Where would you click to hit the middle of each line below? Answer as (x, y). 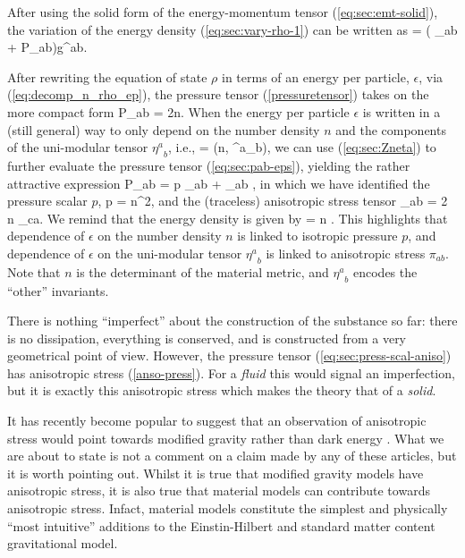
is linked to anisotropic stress (346, 253)
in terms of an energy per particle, (316, 76)
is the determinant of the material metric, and (203, 271)
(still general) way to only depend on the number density (164, 129)
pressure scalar (47, 201)
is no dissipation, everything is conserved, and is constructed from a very (207, 338)
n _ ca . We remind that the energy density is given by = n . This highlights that (228, 218)
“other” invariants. (58, 290)
